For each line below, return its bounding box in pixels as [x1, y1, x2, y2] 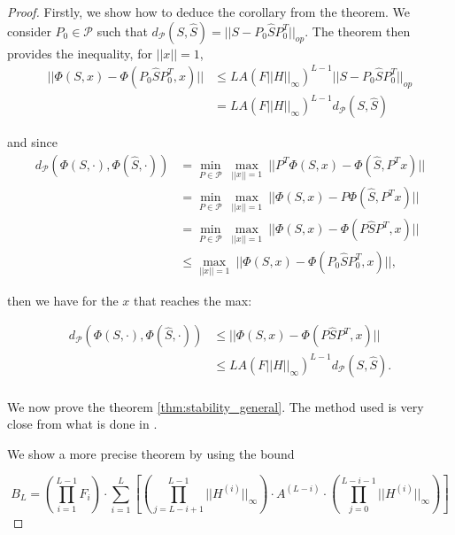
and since [7, 133, 58, 151]
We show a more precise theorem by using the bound [7, 444, 295, 462]
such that [96, 21, 148, 40]
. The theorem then [305, 21, 411, 40]
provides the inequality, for [7, 43, 152, 62]
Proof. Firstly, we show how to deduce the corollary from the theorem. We [7, 3, 411, 20]
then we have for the [7, 291, 119, 309]
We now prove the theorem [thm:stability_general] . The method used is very [7, 397, 424, 415]
